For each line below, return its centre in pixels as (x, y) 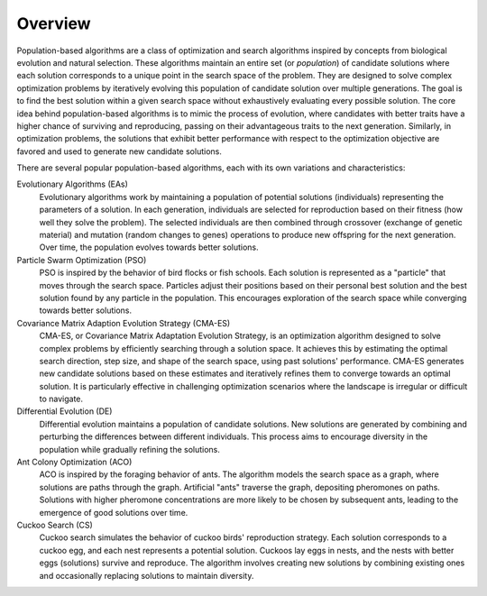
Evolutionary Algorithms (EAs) (72, 184)
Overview (54, 23)
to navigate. (61, 399)
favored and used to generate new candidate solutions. (119, 151)
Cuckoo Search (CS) (55, 525)
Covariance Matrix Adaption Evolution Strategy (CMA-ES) (124, 323)
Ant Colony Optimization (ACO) (74, 462)
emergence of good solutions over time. (114, 512)
